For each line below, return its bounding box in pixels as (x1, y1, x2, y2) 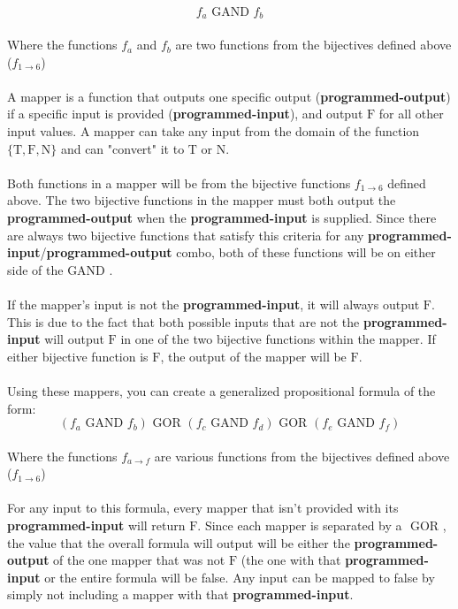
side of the (7, 260, 64, 278)
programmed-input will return (7, 516, 186, 535)
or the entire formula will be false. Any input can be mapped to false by (44, 567, 435, 586)
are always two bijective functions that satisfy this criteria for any (7, 225, 364, 244)
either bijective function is (7, 346, 149, 365)
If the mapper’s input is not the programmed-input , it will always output (7, 294, 420, 313)
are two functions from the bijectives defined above (175, 35, 452, 54)
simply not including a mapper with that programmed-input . (7, 585, 354, 604)
